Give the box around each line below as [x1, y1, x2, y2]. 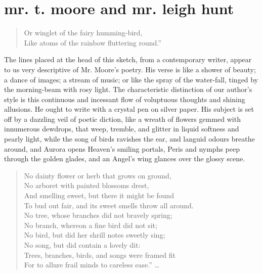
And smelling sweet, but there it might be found [24, 190, 174, 201]
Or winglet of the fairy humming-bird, [24, 27, 143, 38]
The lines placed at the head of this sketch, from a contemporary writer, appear [4, 54, 252, 65]
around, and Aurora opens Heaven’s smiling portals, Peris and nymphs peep [4, 143, 240, 154]
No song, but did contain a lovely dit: [24, 240, 141, 250]
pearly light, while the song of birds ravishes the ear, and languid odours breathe [4, 133, 255, 144]
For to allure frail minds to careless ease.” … [24, 259, 159, 270]
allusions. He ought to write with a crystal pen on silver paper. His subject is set [4, 104, 254, 114]
